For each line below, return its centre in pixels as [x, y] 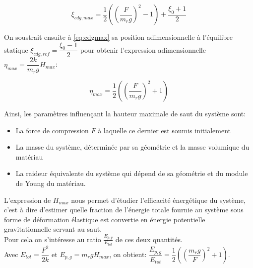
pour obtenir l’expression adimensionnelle [143, 49]
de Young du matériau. [51, 183]
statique [16, 49]
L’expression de [28, 200]
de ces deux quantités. [149, 239]
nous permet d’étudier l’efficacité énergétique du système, [158, 200]
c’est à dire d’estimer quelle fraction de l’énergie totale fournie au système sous [124, 210]
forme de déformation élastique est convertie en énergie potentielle [105, 219]
